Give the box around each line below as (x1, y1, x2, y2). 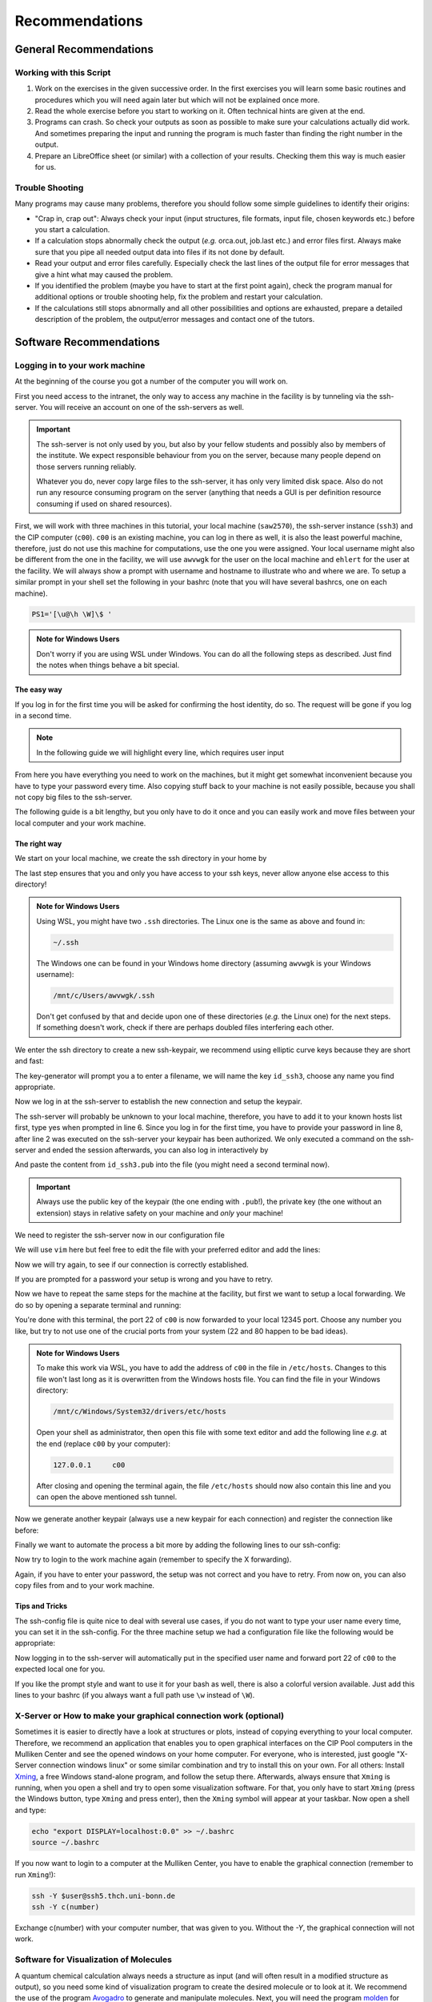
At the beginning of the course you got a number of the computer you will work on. (14, 376, 288, 386)
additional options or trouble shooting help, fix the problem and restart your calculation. (34, 292, 323, 302)
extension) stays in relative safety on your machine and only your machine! (36, 1208, 284, 1217)
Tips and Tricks (14, 1602, 68, 1611)
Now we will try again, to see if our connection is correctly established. (14, 1260, 249, 1269)
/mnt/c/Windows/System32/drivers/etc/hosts (53, 1407, 227, 1417)
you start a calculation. (34, 224, 110, 234)
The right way (14, 838, 62, 848)
